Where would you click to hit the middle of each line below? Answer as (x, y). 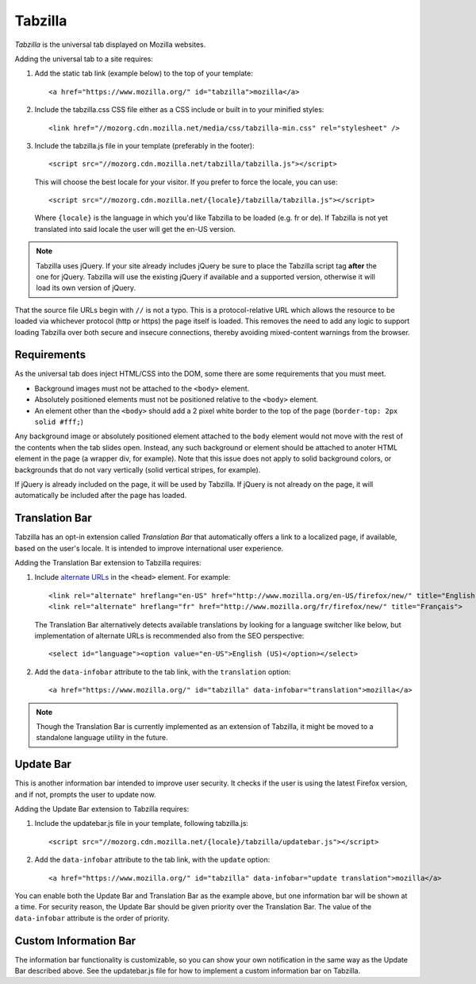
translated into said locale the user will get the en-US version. (135, 229)
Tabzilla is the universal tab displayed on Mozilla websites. (110, 44)
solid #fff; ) (59, 422)
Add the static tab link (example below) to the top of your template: (144, 73)
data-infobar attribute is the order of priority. (92, 918)
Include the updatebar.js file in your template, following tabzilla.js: (142, 824)
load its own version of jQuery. (86, 288)
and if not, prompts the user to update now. (85, 794)
